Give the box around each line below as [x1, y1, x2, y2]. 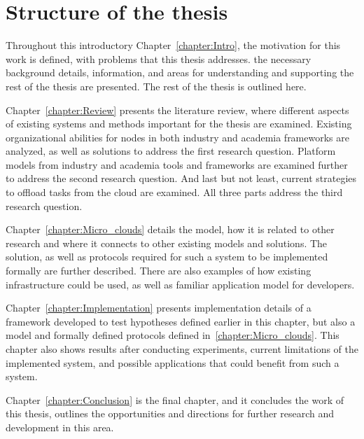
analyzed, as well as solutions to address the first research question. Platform [6, 144, 336, 158]
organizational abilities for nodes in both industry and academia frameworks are [6, 130, 349, 144]
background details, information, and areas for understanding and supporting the [6, 65, 354, 80]
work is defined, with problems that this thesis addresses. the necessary [6, 51, 311, 66]
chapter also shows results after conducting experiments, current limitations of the [6, 342, 358, 356]
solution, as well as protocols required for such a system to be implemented [6, 249, 328, 264]
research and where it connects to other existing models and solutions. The [6, 235, 328, 250]
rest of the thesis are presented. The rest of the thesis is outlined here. [6, 78, 307, 93]
